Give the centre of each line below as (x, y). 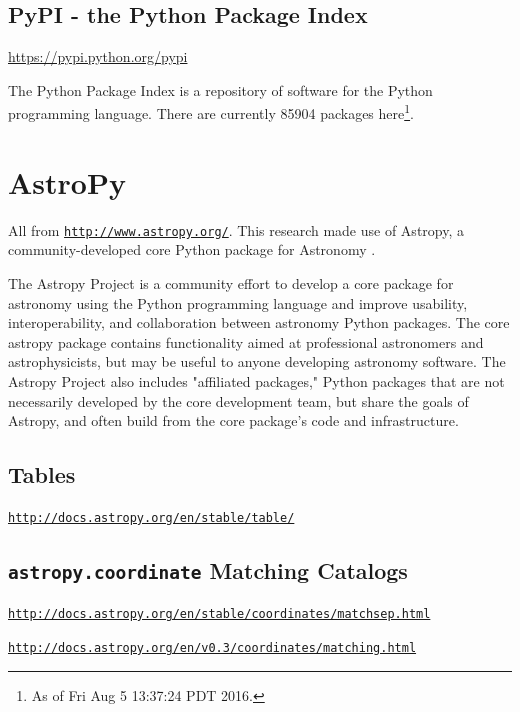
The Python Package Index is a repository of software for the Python (220, 89)
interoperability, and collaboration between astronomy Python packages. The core (259, 322)
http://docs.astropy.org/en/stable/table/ (151, 517)
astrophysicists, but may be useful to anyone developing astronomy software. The (257, 361)
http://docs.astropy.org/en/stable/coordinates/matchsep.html (219, 614)
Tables (42, 474)
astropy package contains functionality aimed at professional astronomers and (246, 341)
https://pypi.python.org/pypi (98, 56)
